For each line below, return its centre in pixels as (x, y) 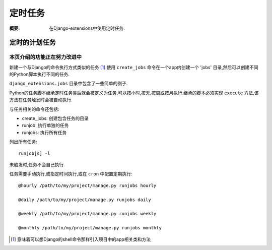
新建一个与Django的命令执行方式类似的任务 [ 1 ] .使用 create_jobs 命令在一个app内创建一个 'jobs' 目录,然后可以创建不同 (134, 67)
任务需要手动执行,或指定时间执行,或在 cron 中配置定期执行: (71, 174)
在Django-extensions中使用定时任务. (87, 28)
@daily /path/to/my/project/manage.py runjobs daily (85, 200)
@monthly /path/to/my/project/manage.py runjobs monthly (90, 228)
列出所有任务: (23, 142)
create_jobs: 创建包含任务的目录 (55, 118)
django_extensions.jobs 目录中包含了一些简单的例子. (69, 84)
